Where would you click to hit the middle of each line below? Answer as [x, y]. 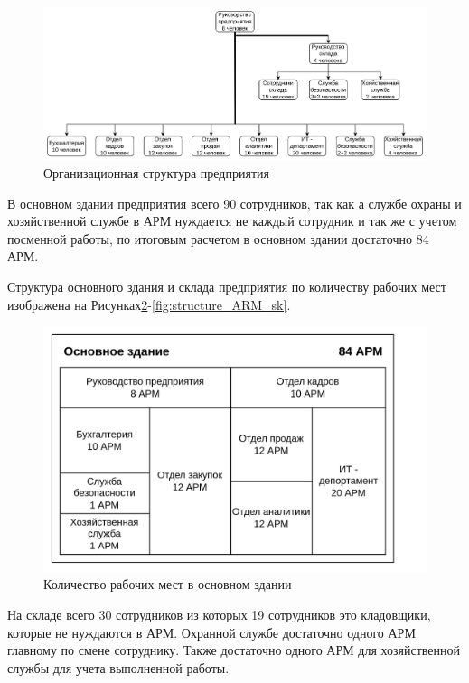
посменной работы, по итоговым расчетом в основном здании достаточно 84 [218, 238]
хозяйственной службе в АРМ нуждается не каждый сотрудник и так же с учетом [232, 221]
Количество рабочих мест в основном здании [168, 584]
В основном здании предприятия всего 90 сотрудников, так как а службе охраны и [234, 203]
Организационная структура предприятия [156, 173]
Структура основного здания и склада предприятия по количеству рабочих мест [227, 287]
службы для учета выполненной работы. [118, 667]
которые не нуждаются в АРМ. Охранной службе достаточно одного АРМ [211, 632]
